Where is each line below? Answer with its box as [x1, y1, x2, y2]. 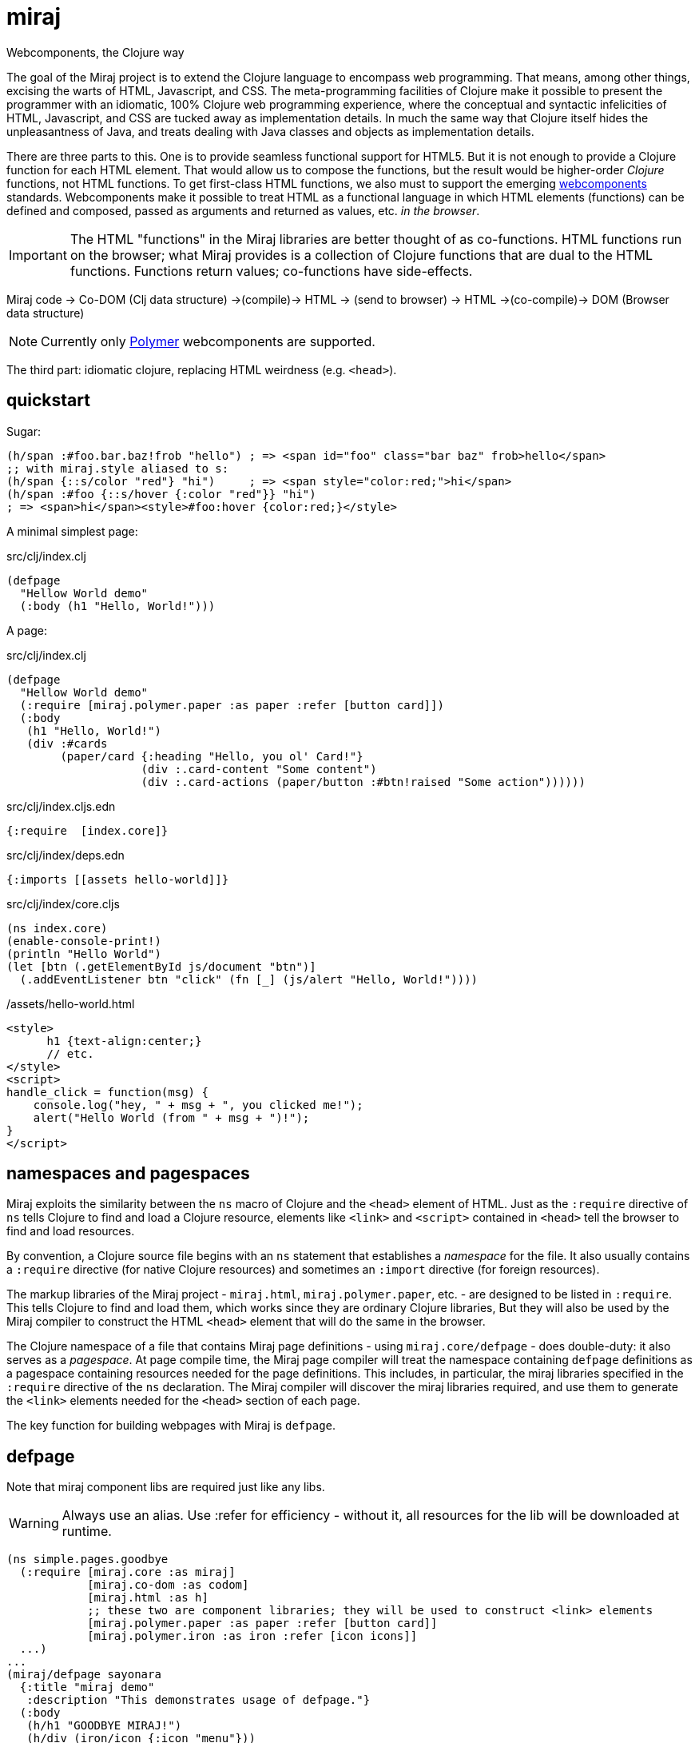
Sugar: [6, 424, 42, 438]
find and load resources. [6, 1224, 135, 1238]
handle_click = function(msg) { [6, 1085, 209, 1099]
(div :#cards [26, 736, 108, 750]
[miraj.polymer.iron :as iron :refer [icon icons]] [87, 1629, 418, 1643]
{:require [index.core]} [6, 824, 169, 837]
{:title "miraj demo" [19, 1681, 155, 1694]
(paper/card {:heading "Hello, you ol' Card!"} [60, 749, 363, 763]
